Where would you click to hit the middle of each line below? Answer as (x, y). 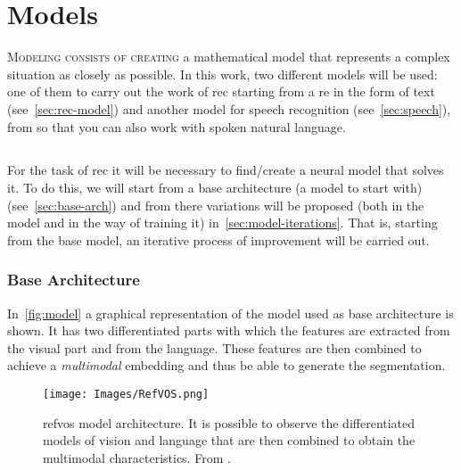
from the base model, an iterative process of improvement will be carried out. (218, 239)
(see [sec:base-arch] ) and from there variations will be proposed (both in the (216, 205)
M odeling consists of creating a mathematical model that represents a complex (229, 57)
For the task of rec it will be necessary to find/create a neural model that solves (226, 170)
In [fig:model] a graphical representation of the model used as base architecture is (230, 313)
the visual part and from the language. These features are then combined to (214, 347)
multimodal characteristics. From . (137, 457)
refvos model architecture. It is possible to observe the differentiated (229, 422)
